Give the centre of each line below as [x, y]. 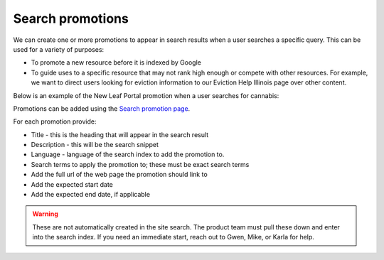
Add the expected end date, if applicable [91, 195]
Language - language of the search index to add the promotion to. [128, 155]
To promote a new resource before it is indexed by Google [116, 63]
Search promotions [71, 18]
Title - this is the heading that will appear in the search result [120, 134]
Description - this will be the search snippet [95, 145]
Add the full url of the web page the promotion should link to [119, 175]
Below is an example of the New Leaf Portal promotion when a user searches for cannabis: [146, 95]
